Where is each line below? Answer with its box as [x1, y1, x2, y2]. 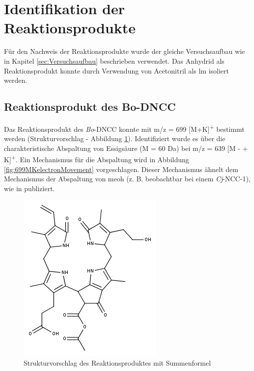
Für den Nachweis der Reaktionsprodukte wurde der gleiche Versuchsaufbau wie [4, 46, 245, 56]
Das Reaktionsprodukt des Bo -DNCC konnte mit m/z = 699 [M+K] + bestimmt [4, 122, 245, 134]
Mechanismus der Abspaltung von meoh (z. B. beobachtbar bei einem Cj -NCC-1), [4, 173, 251, 184]
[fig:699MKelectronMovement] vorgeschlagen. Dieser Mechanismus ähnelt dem [4, 164, 238, 174]
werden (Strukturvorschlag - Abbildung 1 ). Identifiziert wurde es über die [4, 133, 226, 144]
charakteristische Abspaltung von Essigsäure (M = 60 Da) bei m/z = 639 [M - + [4, 143, 248, 153]
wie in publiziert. [4, 183, 55, 193]
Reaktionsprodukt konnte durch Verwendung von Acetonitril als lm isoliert [4, 65, 229, 75]
